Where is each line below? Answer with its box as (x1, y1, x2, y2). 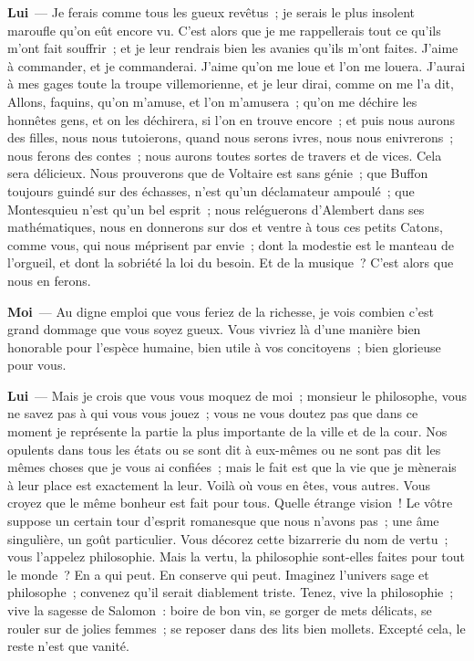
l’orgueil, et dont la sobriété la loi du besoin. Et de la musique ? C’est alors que (7, 253, 454, 272)
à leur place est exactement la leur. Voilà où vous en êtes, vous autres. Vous (7, 475, 431, 494)
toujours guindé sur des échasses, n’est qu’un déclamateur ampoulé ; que (7, 181, 415, 200)
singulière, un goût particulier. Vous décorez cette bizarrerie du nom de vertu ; (7, 529, 448, 548)
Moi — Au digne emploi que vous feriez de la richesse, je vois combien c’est (7, 301, 435, 320)
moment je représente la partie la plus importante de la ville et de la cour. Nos (7, 422, 448, 441)
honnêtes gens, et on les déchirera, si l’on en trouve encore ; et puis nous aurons (7, 110, 456, 129)
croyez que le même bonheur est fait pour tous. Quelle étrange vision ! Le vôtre (7, 493, 453, 512)
